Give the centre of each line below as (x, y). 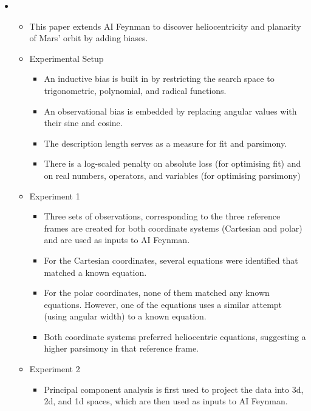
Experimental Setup (67, 58)
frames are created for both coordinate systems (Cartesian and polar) (173, 228)
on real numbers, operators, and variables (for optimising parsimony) (172, 175)
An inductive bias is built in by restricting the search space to (159, 79)
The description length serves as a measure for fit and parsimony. (166, 143)
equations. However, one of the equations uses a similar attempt (163, 304)
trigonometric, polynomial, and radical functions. (135, 90)
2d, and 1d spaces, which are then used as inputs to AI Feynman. (166, 401)
